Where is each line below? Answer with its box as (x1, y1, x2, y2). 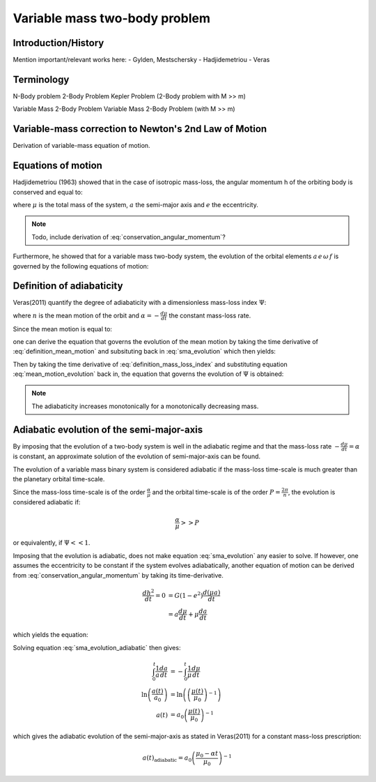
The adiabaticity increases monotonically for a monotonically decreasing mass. (31, 402, 259, 410)
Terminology (13, 73, 70, 85)
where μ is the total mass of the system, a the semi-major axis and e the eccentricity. (13, 200, 259, 209)
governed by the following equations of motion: (13, 262, 149, 270)
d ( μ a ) (203, 589, 221, 596)
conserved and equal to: (13, 188, 83, 196)
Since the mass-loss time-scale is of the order (13, 488, 146, 496)
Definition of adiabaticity (13, 280, 123, 292)
